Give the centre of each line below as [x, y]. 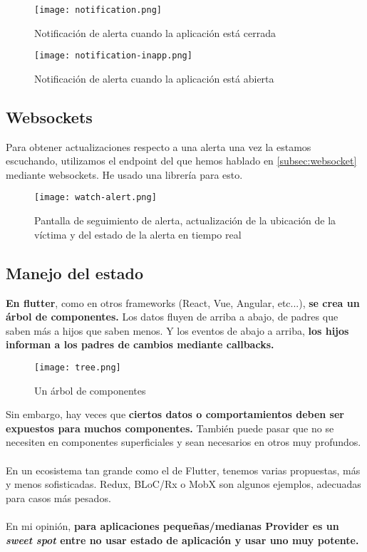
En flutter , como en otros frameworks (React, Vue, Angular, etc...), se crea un [183, 302]
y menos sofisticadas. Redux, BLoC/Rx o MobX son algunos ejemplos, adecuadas [183, 484]
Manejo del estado [75, 272]
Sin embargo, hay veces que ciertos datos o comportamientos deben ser [175, 414]
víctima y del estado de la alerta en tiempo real [138, 234]
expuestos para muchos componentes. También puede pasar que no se [170, 428]
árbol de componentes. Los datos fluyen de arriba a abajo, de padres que [172, 317]
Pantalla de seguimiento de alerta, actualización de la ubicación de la [185, 220]
